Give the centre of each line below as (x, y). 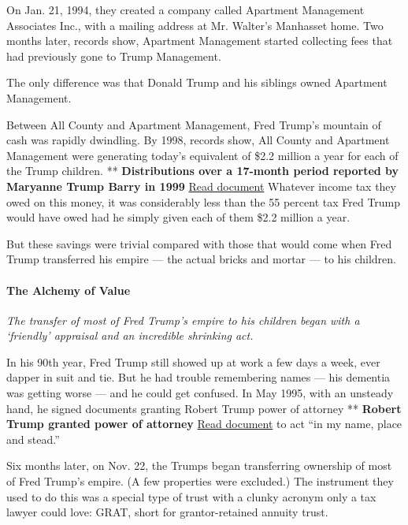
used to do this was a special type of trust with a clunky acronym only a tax (191, 496)
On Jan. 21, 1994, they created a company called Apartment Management (185, 9)
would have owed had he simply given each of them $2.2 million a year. (178, 217)
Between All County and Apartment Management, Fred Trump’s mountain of (194, 124)
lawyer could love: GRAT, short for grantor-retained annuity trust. (167, 512)
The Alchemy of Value (69, 290)
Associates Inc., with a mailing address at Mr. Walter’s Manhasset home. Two (195, 25)
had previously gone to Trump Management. (114, 56)
